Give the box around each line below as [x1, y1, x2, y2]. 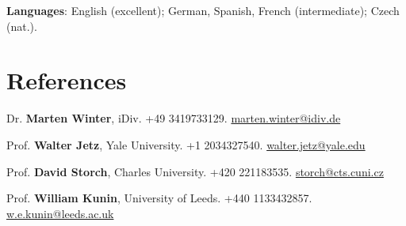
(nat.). [6, 17, 37, 34]
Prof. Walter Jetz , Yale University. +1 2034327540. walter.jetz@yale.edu [6, 136, 366, 153]
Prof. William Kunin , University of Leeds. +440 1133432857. [6, 190, 312, 206]
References [6, 64, 127, 96]
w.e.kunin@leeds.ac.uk [6, 205, 114, 221]
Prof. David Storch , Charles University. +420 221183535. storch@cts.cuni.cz [6, 163, 384, 179]
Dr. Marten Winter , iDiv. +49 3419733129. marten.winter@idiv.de [6, 110, 341, 126]
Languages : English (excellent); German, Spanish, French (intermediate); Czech [6, 2, 400, 18]
